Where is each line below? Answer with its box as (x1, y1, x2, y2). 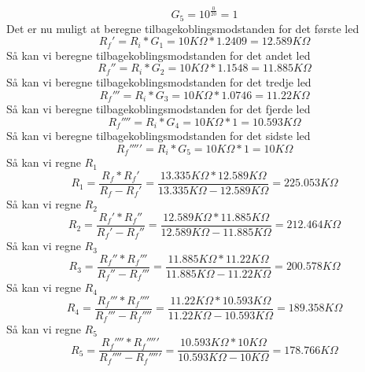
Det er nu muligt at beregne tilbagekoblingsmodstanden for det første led (6, 20, 359, 36)
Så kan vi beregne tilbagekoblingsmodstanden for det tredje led (6, 73, 312, 90)
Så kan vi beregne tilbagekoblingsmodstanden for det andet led (6, 46, 311, 63)
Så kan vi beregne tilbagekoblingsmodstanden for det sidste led (6, 127, 311, 143)
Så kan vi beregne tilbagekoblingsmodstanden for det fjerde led (6, 100, 311, 116)
